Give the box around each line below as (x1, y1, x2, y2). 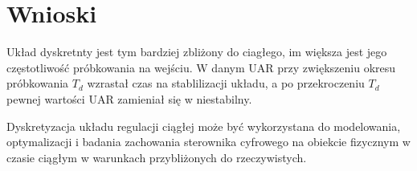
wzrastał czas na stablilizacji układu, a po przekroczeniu (87, 75, 365, 92)
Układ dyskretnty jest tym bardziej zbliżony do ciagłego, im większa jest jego (6, 43, 387, 60)
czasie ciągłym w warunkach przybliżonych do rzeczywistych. (6, 149, 307, 165)
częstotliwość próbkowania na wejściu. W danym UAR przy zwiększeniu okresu (6, 59, 396, 75)
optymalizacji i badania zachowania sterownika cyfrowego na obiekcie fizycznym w (6, 133, 411, 150)
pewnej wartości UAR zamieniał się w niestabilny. (6, 90, 252, 107)
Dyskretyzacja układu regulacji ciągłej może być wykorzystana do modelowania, (6, 117, 401, 134)
